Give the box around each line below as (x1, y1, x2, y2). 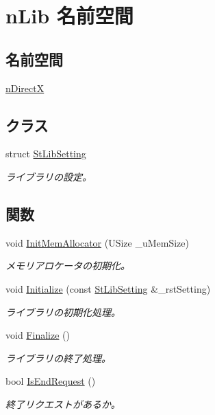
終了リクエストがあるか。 (5, 396, 121, 411)
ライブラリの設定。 (5, 169, 92, 183)
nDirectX (5, 80, 45, 95)
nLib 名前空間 (5, 1, 134, 30)
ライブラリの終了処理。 (5, 350, 111, 365)
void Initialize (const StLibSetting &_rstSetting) (5, 281, 211, 295)
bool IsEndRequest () (5, 374, 96, 388)
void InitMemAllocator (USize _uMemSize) (5, 235, 189, 249)
